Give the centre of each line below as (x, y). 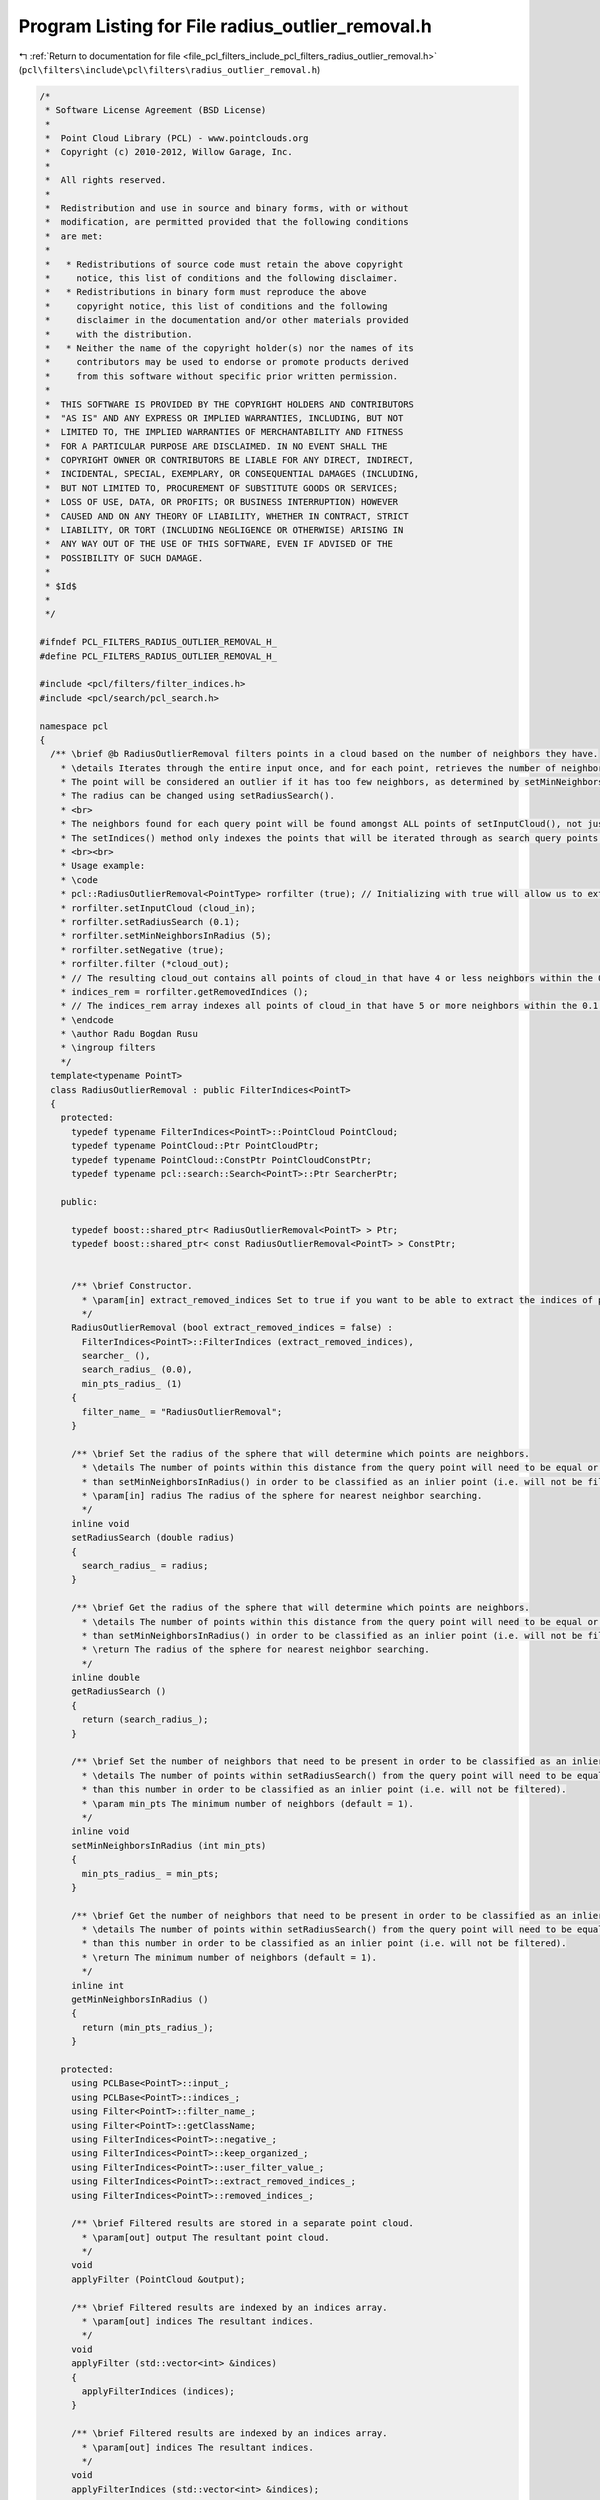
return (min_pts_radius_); (147, 2027)
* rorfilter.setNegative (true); (142, 949)
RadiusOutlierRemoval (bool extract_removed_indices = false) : (232, 1328)
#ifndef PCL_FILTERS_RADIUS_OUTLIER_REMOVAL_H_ (158, 642)
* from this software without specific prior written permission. (222, 376)
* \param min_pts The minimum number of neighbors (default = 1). (248, 1803)
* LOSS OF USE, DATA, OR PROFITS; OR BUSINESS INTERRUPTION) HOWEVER (222, 502)
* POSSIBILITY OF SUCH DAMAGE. (124, 558)
